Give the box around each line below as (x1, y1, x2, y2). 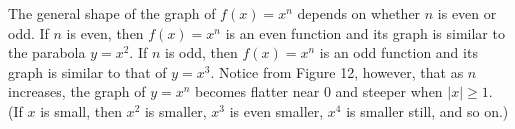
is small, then (40, 100, 122, 121)
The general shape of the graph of (8, 3, 216, 23)
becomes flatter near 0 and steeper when (195, 81, 443, 102)
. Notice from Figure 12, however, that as (210, 61, 464, 82)
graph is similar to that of (8, 61, 167, 82)
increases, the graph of (8, 81, 146, 102)
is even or (437, 3, 497, 23)
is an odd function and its (319, 42, 478, 63)
